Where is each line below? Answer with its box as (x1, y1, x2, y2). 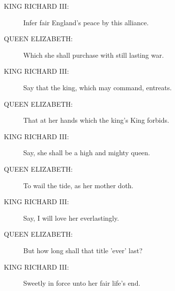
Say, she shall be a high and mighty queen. (23, 147, 150, 158)
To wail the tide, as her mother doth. (23, 180, 134, 190)
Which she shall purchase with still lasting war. (23, 49, 164, 60)
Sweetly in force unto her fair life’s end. (23, 278, 141, 288)
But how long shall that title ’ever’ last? (23, 245, 143, 255)
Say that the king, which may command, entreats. (23, 82, 172, 92)
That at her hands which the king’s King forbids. (23, 115, 169, 125)
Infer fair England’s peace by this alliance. (23, 17, 149, 27)
